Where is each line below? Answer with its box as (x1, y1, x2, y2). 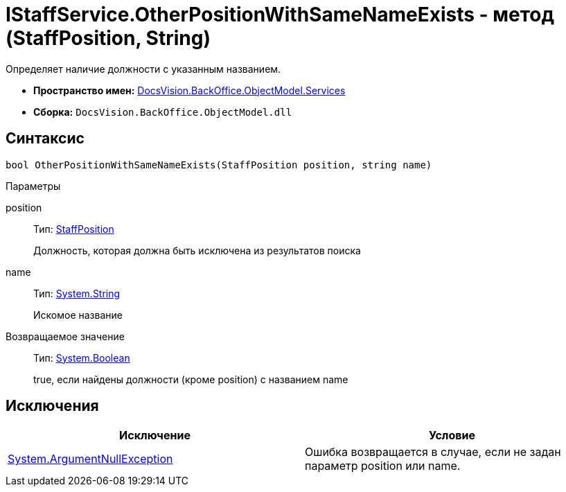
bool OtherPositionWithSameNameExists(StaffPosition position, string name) (6, 159, 432, 170)
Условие (429, 428, 475, 443)
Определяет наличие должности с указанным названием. (6, 62, 281, 75)
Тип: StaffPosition (33, 222, 114, 235)
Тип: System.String (33, 287, 121, 299)
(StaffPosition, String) (6, 26, 211, 50)
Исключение (119, 428, 191, 443)
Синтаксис (6, 130, 85, 148)
